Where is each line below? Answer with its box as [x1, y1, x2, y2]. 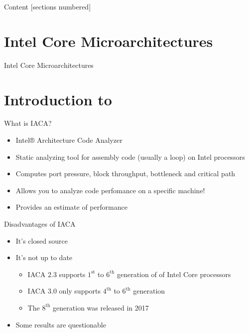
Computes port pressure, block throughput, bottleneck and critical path [15, 168, 236, 179]
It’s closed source [15, 235, 68, 246]
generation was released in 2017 [53, 302, 149, 313]
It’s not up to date [15, 252, 73, 263]
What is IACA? [4, 118, 52, 128]
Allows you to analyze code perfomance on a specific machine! [15, 185, 205, 195]
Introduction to [4, 89, 112, 109]
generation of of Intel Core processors [117, 269, 231, 279]
